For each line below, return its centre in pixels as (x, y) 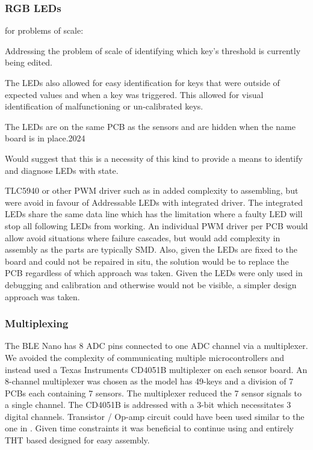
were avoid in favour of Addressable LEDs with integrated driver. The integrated (154, 202)
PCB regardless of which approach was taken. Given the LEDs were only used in (154, 273)
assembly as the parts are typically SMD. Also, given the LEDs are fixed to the (151, 249)
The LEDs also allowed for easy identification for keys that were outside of (142, 82)
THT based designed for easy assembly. (77, 440)
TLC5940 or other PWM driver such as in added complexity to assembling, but (152, 190)
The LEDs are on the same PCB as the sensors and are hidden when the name (150, 126)
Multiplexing (37, 323)
